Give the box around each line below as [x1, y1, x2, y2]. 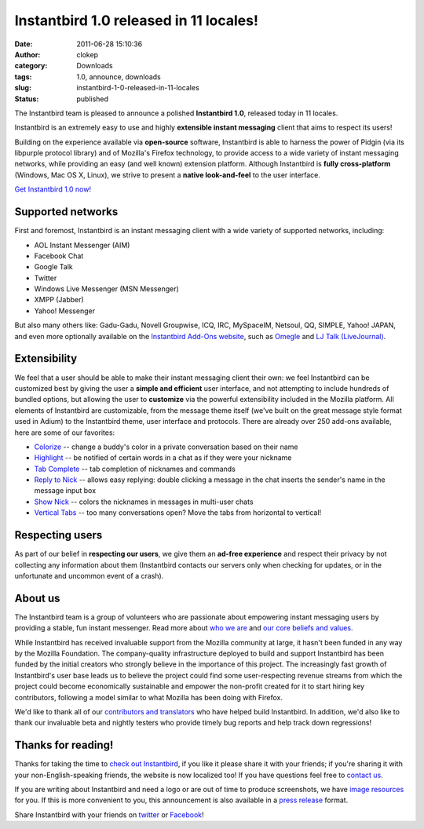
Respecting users [14, 528, 103, 542]
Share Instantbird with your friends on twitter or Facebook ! [14, 809, 204, 820]
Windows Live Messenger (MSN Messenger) [34, 284, 180, 294]
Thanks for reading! [14, 739, 114, 752]
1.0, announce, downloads [76, 71, 161, 82]
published [76, 94, 109, 104]
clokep [76, 49, 98, 59]
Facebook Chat [34, 251, 84, 261]
